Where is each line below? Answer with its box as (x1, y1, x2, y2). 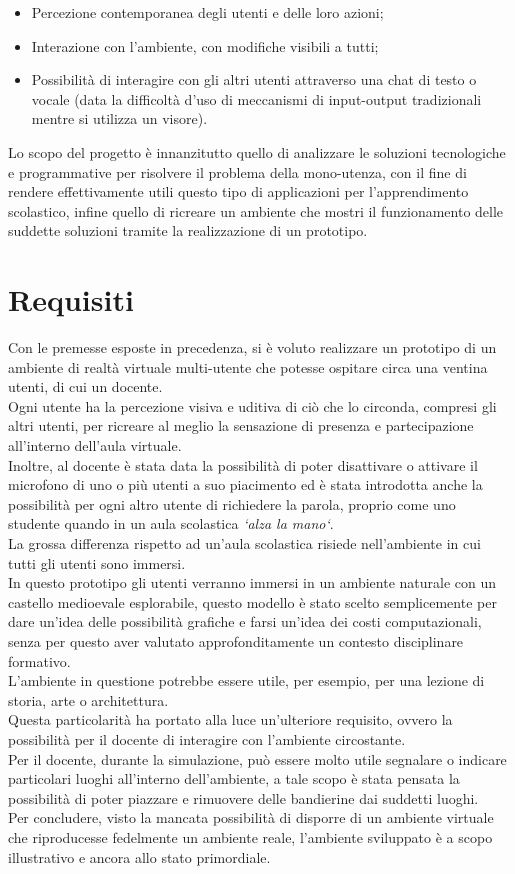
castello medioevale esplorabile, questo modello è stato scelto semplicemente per (8, 591, 497, 612)
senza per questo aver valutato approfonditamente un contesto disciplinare (8, 630, 464, 651)
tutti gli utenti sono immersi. (8, 552, 186, 573)
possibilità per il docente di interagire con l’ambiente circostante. (8, 728, 406, 749)
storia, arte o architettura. (8, 689, 169, 710)
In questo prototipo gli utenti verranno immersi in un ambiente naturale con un (8, 572, 497, 593)
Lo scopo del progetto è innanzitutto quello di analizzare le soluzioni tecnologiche (8, 141, 506, 162)
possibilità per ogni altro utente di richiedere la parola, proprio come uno (8, 493, 456, 514)
